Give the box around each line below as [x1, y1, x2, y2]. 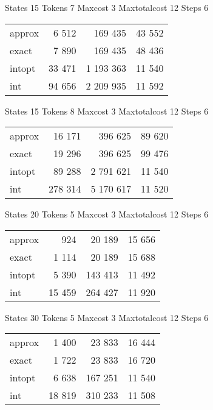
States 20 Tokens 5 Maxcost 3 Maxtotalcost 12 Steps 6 [5, 208, 209, 221]
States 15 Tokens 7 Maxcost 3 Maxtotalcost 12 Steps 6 [5, 1, 209, 13]
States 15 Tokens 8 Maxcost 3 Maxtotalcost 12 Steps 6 [5, 104, 209, 117]
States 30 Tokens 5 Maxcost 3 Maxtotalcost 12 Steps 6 [5, 311, 209, 323]
